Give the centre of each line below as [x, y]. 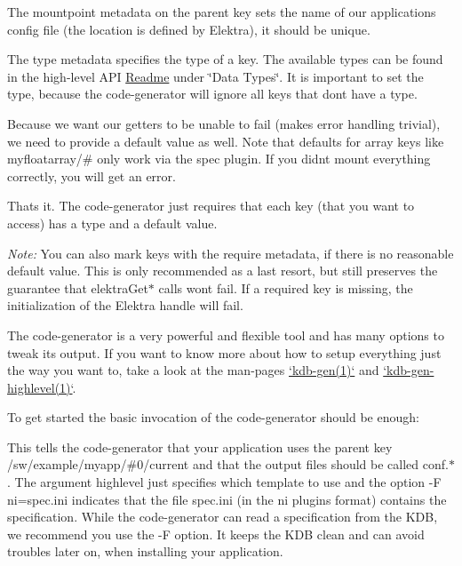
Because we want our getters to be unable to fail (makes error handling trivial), [224, 123]
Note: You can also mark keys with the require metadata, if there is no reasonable [231, 253]
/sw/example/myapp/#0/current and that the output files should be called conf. [228, 464]
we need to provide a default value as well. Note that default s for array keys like [226, 141]
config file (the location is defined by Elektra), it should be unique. [189, 29]
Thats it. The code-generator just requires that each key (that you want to [211, 206]
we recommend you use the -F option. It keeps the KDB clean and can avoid [216, 534]
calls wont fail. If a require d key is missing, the [286, 287]
